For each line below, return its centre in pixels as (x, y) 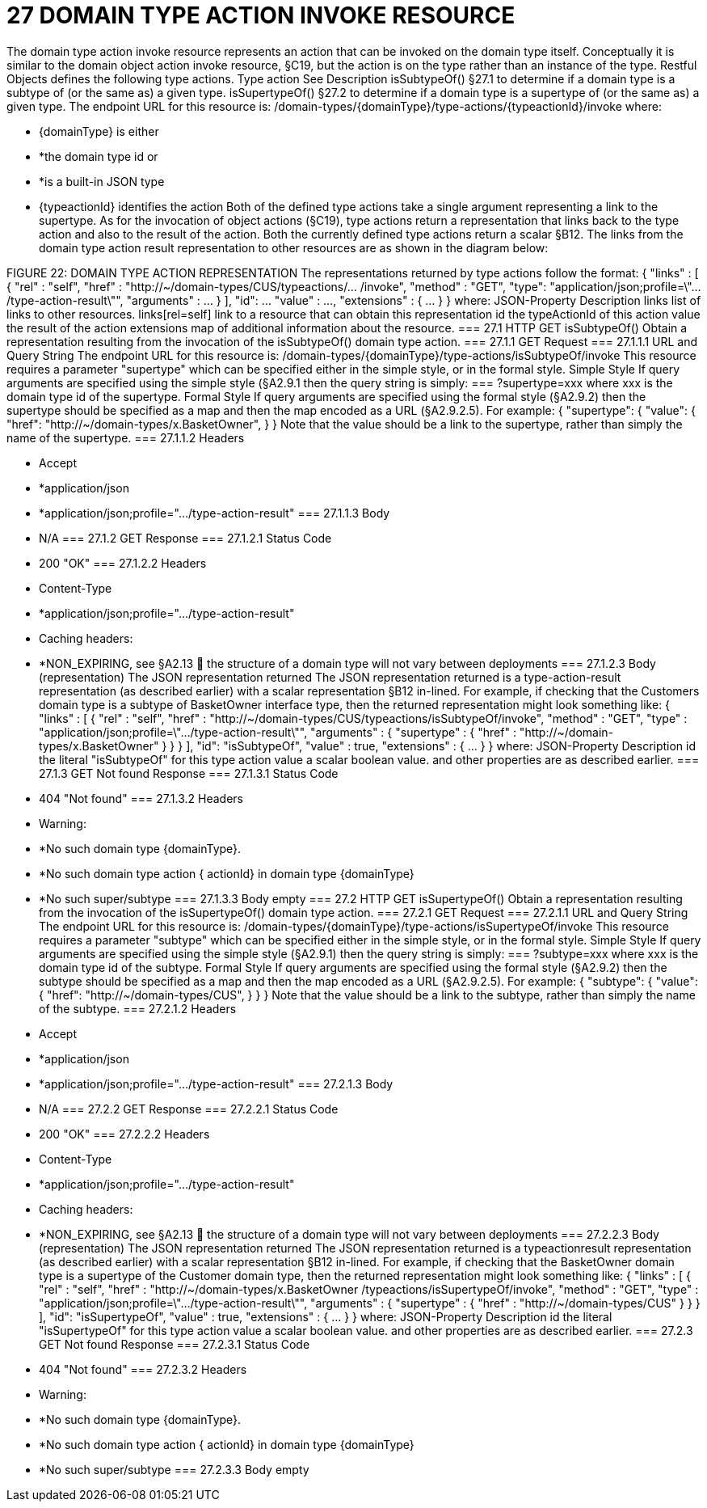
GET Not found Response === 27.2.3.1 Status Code (175, 1344)
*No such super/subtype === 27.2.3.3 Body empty (174, 1469)
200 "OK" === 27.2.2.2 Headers (124, 1134)
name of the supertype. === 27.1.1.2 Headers (126, 437)
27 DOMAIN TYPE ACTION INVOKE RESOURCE (261, 15)
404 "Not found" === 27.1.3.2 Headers (141, 798)
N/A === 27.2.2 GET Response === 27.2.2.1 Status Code (189, 1109)
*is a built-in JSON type (102, 181)
